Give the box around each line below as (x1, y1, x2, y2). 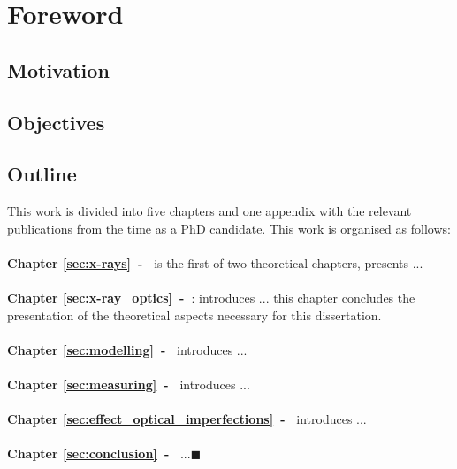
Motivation (7, 56, 110, 83)
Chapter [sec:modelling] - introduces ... (7, 340, 248, 358)
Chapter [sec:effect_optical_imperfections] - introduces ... (7, 410, 367, 428)
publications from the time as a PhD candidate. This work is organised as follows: (7, 219, 451, 237)
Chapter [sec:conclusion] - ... (7, 444, 191, 463)
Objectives (7, 108, 105, 135)
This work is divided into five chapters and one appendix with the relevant (7, 202, 412, 220)
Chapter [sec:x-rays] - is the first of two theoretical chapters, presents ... (7, 253, 423, 272)
